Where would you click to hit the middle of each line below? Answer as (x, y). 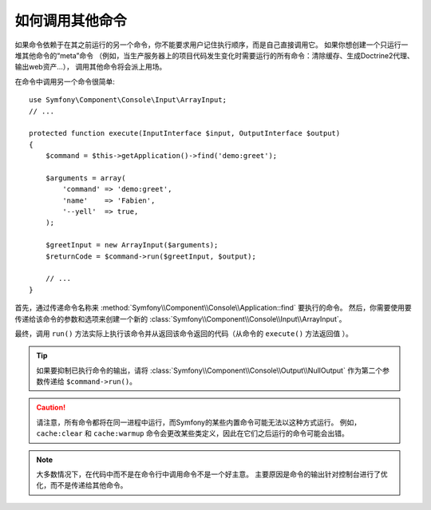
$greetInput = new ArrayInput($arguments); (132, 245)
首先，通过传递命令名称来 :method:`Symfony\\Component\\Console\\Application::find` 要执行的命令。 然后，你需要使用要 (214, 308)
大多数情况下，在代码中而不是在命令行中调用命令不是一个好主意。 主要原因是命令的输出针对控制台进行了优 (212, 474)
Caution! (51, 408)
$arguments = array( (85, 178)
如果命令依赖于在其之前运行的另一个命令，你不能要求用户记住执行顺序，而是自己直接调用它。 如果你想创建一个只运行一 (212, 45)
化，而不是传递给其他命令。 (82, 485)
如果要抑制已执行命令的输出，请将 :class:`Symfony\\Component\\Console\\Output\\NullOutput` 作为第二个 (210, 370)
